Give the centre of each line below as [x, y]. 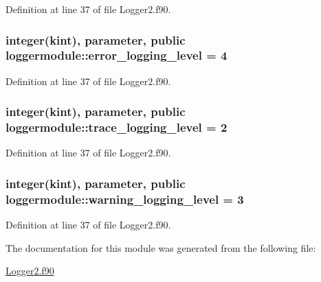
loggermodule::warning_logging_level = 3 [125, 199]
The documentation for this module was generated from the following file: [161, 247]
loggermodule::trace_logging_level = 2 [117, 127]
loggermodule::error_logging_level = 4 [117, 55]
